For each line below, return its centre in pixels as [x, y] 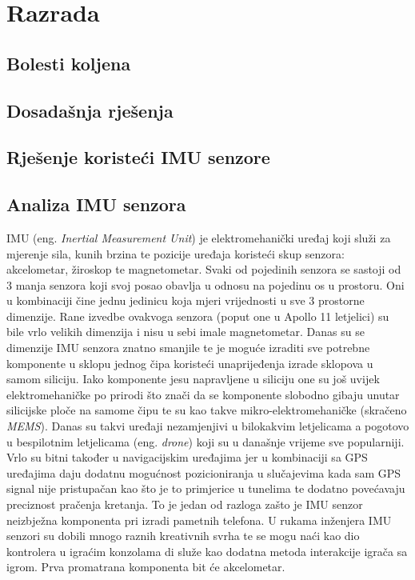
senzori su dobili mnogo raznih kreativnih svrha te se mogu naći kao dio [183, 536]
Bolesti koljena [69, 63]
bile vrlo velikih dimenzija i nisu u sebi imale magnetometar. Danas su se [186, 332]
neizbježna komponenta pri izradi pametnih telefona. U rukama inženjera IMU [199, 520]
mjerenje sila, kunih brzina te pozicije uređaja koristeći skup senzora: [176, 253]
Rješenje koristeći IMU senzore [138, 157]
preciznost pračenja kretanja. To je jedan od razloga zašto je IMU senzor [185, 504]
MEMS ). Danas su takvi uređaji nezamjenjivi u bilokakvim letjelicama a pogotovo [208, 426]
